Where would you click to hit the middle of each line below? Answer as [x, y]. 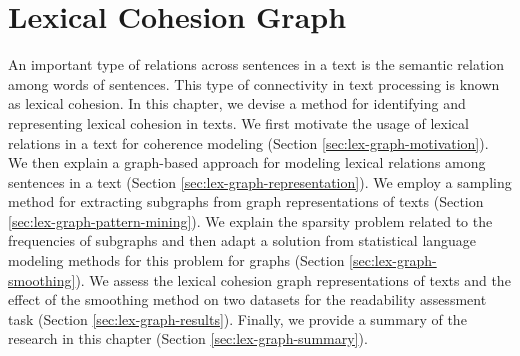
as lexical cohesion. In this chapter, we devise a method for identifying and [237, 103]
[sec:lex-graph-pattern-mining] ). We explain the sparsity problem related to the [250, 220]
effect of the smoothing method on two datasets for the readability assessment [247, 299]
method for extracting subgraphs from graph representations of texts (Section [246, 201]
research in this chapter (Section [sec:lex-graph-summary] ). [188, 338]
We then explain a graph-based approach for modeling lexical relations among [247, 162]
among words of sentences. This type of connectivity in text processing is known [254, 83]
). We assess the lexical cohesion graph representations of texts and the [293, 279]
